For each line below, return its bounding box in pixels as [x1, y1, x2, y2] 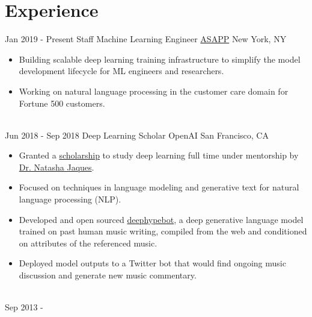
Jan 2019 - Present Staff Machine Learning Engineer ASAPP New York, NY [5, 33, 287, 45]
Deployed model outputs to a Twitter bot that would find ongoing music [19, 257, 286, 269]
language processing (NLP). [19, 193, 121, 206]
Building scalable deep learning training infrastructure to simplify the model [19, 52, 301, 65]
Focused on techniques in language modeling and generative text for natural [19, 181, 299, 193]
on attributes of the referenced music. [19, 236, 158, 249]
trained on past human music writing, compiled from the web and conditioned [19, 225, 307, 237]
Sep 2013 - [5, 301, 43, 313]
